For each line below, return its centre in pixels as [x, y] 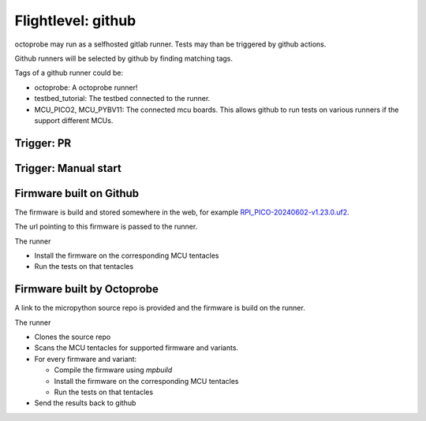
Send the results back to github [85, 403]
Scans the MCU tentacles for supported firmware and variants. [136, 348]
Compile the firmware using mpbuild [113, 370]
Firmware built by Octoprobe [87, 289]
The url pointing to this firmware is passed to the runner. [106, 227]
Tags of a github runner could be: [69, 73]
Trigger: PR [43, 143]
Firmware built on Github [77, 193]
